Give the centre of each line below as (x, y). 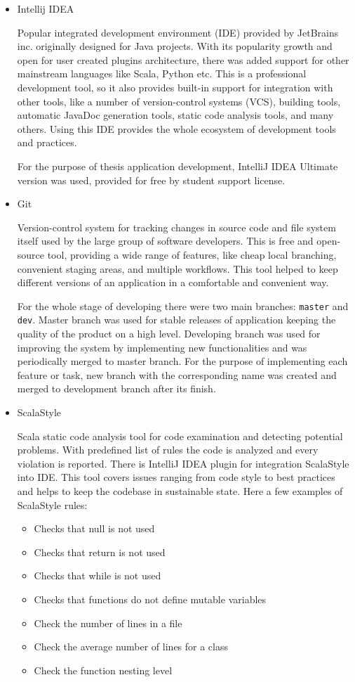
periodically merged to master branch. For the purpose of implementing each (182, 361)
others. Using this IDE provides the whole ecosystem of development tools (176, 128)
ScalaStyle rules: (52, 504)
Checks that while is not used (98, 575)
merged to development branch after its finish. (116, 388)
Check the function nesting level (103, 670)
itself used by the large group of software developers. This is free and (165, 241)
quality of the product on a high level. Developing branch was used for (169, 333)
